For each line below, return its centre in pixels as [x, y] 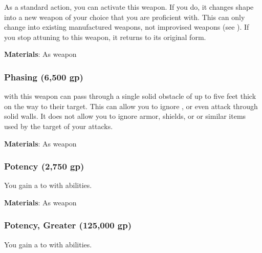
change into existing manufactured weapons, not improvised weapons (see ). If [127, 27]
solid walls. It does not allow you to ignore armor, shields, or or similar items [125, 116]
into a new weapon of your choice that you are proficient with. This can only [125, 17]
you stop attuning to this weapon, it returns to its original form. [105, 37]
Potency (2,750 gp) [44, 166]
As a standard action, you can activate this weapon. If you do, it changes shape [129, 7]
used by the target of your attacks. [59, 126]
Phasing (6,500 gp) [44, 77]
